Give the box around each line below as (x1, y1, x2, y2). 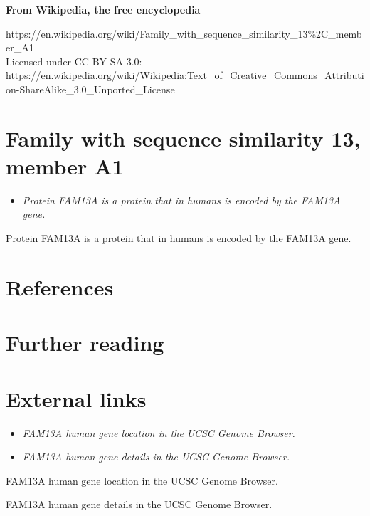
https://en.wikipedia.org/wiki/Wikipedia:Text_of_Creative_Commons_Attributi (6, 68, 364, 83)
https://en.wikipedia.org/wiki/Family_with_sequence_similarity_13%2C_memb (6, 26, 362, 41)
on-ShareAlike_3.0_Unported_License (6, 81, 175, 96)
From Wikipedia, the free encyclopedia (6, 2, 201, 16)
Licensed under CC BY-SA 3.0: (6, 53, 142, 68)
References (6, 272, 114, 301)
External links (6, 384, 147, 413)
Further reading (6, 328, 164, 357)
